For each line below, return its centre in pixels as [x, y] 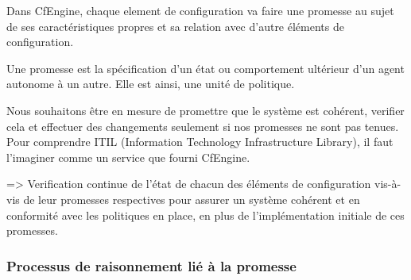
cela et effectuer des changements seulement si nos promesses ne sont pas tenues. [203, 126]
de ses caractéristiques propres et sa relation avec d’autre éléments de [175, 26]
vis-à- [388, 184]
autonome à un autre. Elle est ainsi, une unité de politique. [151, 84]
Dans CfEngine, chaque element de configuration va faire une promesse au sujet [200, 10]
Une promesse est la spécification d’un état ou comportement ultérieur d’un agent [205, 68]
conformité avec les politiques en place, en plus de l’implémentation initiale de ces [205, 215]
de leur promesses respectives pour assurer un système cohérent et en [192, 199]
